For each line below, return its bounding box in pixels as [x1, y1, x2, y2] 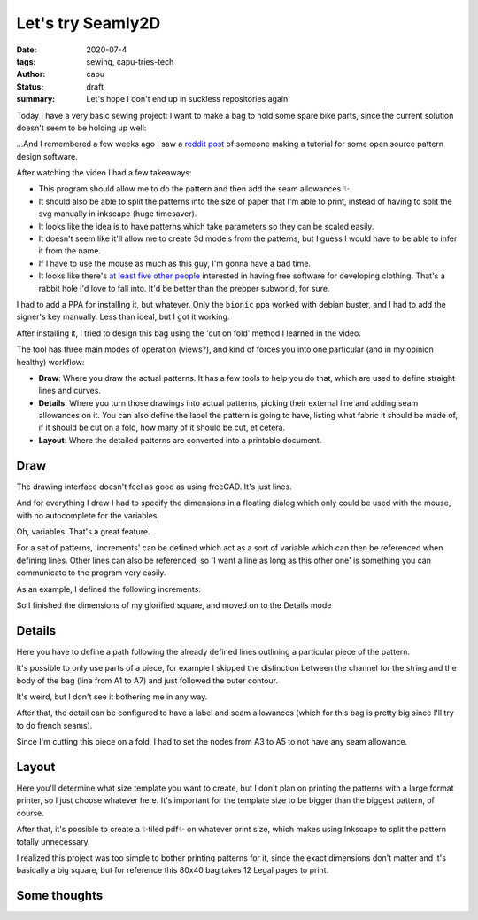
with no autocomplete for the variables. [16, 510, 159, 520]
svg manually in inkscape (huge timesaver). [38, 208, 197, 219]
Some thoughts [16, 888, 104, 903]
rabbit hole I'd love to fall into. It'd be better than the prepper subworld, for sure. [38, 283, 330, 293]
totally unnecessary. [16, 836, 90, 846]
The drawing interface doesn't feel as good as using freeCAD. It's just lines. [16, 481, 292, 492]
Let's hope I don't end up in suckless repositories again [86, 94, 289, 105]
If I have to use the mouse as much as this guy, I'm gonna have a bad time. [38, 258, 312, 269]
